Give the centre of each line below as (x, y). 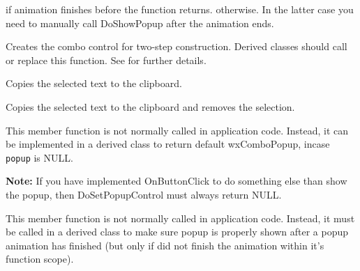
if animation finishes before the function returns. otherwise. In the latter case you (180, 9)
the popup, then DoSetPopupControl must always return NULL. (144, 194)
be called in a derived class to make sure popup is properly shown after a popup (177, 232)
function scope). (40, 259)
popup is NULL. (39, 157)
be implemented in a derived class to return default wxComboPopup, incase (168, 144)
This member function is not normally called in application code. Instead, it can (177, 130)
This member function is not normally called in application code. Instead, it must (180, 218)
